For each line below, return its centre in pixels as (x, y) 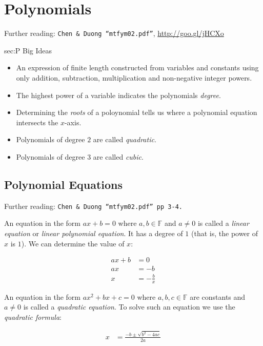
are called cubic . (118, 156)
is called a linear (223, 223)
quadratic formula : (33, 316)
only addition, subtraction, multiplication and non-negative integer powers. (134, 77)
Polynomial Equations (64, 184)
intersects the (37, 122)
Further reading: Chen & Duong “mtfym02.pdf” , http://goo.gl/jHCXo (114, 33)
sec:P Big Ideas (28, 50)
